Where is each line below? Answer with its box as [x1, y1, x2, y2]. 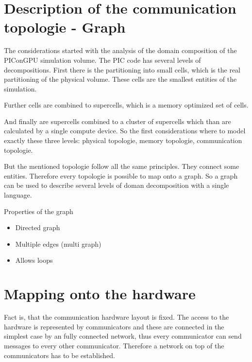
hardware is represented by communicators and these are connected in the [4, 321, 224, 331]
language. [4, 190, 32, 200]
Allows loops [15, 255, 53, 265]
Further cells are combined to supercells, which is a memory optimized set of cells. [4, 100, 249, 110]
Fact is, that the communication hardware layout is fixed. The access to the [4, 312, 229, 322]
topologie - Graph [4, 17, 126, 37]
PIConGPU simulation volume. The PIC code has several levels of [4, 54, 201, 65]
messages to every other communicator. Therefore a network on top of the [4, 340, 224, 350]
